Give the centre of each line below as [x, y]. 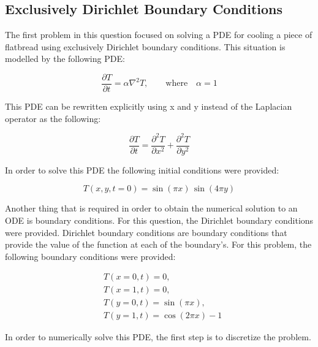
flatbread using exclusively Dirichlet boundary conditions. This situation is [145, 46]
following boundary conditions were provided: [90, 256]
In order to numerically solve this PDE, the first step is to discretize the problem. [158, 337]
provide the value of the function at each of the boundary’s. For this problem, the [158, 244]
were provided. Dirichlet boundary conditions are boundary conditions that [146, 232]
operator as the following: [53, 118]
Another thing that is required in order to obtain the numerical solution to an [151, 208]
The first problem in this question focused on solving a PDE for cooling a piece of [159, 35]
